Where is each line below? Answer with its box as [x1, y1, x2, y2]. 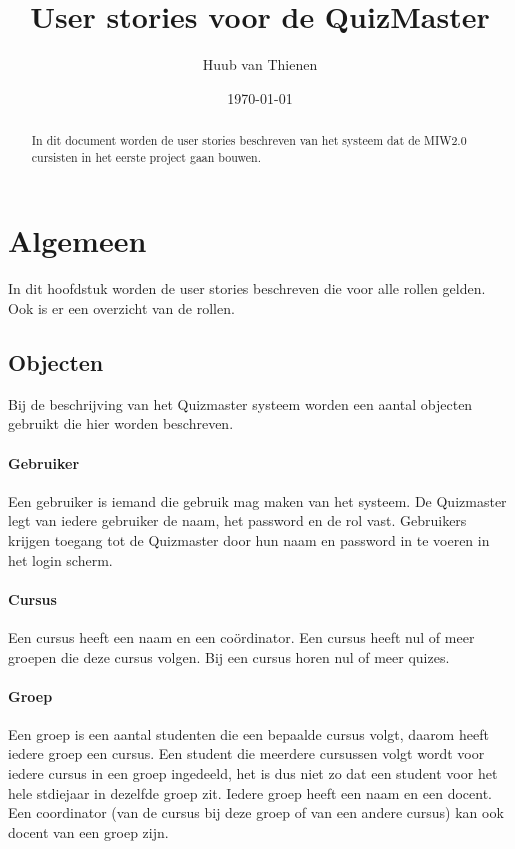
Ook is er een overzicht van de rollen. [8, 297, 235, 318]
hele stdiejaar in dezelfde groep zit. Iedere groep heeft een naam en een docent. [8, 782, 492, 803]
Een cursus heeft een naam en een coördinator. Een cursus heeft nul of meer [8, 626, 475, 647]
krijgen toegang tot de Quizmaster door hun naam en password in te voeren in [8, 529, 490, 550]
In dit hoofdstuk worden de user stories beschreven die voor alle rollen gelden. [8, 278, 486, 299]
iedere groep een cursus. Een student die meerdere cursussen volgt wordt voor [8, 743, 485, 764]
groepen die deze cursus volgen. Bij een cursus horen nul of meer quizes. [8, 646, 450, 667]
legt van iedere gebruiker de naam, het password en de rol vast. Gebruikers [8, 510, 467, 531]
